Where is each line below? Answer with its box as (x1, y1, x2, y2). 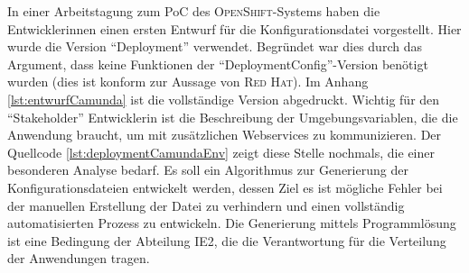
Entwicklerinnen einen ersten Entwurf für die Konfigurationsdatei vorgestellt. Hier (7, 19, 462, 38)
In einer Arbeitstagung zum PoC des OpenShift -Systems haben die (7, 2, 380, 20)
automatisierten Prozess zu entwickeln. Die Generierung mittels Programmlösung (7, 214, 456, 232)
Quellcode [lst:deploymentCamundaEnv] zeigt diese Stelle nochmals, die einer (7, 142, 435, 161)
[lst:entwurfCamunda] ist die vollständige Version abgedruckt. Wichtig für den (7, 89, 440, 108)
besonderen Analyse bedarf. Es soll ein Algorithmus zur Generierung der (7, 160, 408, 179)
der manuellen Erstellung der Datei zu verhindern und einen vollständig (7, 196, 405, 214)
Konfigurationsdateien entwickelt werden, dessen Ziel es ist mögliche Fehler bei (7, 177, 443, 196)
